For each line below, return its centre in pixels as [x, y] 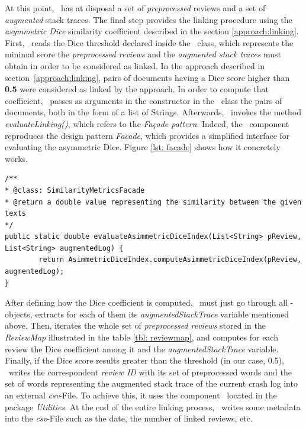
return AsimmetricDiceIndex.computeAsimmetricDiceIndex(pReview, [170, 260]
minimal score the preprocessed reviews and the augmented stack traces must [143, 54]
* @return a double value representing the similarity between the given [153, 202]
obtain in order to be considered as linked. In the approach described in [135, 65]
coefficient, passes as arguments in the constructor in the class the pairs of [144, 100]
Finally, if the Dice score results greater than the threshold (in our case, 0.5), [144, 360]
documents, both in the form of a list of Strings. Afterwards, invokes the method [153, 112]
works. [17, 158]
